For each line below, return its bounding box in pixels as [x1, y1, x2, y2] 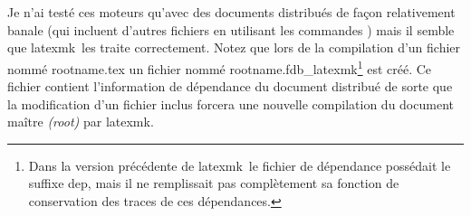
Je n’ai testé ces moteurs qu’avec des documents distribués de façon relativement [7, 3, 456, 21]
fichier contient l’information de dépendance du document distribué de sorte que [7, 77, 453, 96]
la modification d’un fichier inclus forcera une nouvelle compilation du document [7, 94, 454, 113]
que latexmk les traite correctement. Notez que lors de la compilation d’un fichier [7, 38, 461, 57]
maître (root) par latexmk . [7, 112, 154, 131]
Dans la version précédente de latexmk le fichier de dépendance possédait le [28, 155, 451, 174]
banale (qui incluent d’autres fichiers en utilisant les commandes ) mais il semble [7, 20, 455, 39]
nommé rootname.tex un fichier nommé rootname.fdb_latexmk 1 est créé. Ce [7, 56, 432, 78]
